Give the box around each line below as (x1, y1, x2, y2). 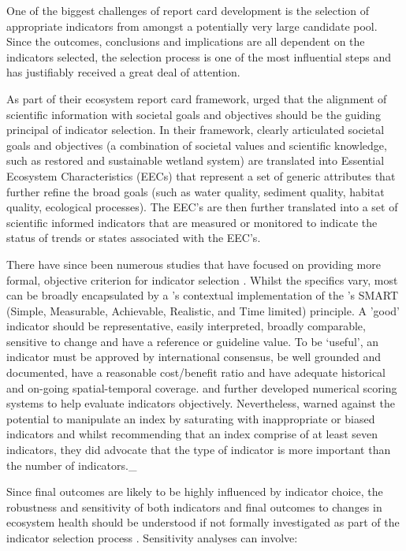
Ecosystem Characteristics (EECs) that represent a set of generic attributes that (6, 167, 396, 184)
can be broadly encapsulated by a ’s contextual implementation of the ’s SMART (6, 287, 399, 303)
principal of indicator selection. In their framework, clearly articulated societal (6, 121, 385, 138)
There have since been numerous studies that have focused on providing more (6, 255, 381, 272)
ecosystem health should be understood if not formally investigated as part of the (6, 514, 400, 531)
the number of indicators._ (6, 456, 137, 473)
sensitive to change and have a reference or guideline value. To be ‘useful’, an (6, 333, 379, 349)
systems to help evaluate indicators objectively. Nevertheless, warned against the (6, 395, 395, 411)
